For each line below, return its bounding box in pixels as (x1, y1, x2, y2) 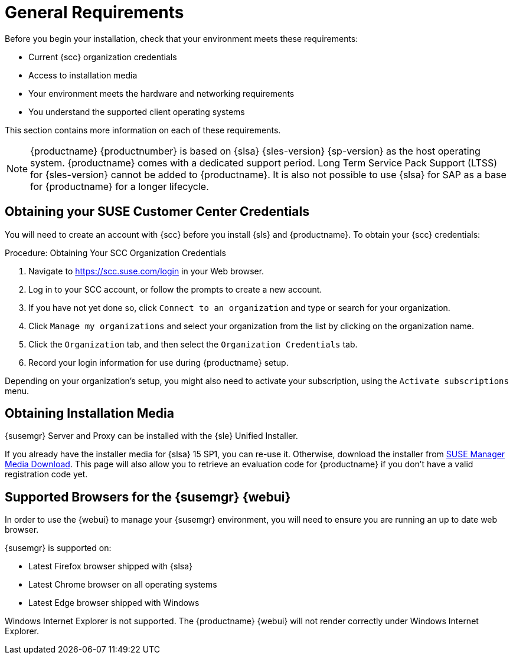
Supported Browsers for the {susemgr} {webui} (5, 489, 291, 504)
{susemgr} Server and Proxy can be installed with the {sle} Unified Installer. (5, 431, 298, 441)
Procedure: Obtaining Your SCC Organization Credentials (5, 247, 226, 258)
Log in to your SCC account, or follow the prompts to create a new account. (28, 284, 322, 294)
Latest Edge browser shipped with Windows (28, 598, 200, 608)
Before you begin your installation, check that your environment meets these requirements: (5, 33, 358, 44)
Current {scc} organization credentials (28, 51, 177, 62)
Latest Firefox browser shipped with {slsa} (28, 561, 193, 572)
